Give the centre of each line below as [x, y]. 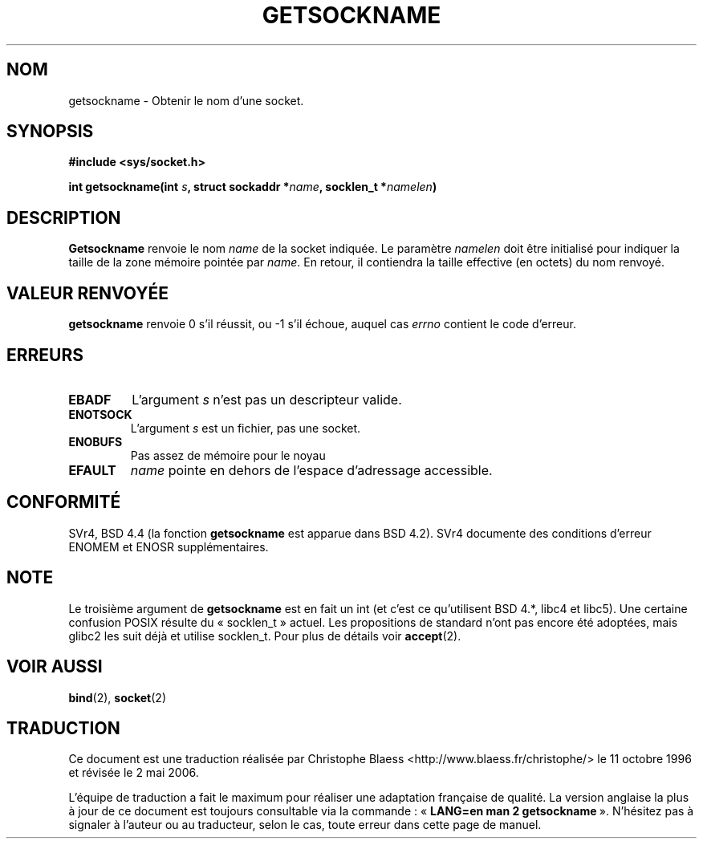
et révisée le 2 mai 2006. [134, 773]
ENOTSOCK [100, 414]
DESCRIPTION [64, 217]
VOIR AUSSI [55, 667]
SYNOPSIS [50, 132]
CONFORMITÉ [64, 502]
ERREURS [45, 355]
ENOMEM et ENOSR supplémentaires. [169, 546]
